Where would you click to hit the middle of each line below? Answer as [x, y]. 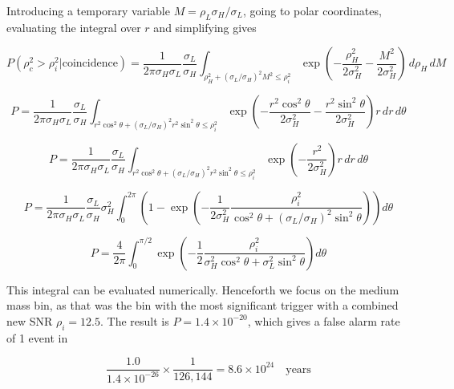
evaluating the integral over [74, 27]
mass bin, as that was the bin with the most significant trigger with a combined [203, 305]
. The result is [135, 320]
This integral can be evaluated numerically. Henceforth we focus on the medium [203, 289]
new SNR [30, 320]
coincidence [90, 64]
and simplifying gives [205, 27]
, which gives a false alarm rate [324, 320]
